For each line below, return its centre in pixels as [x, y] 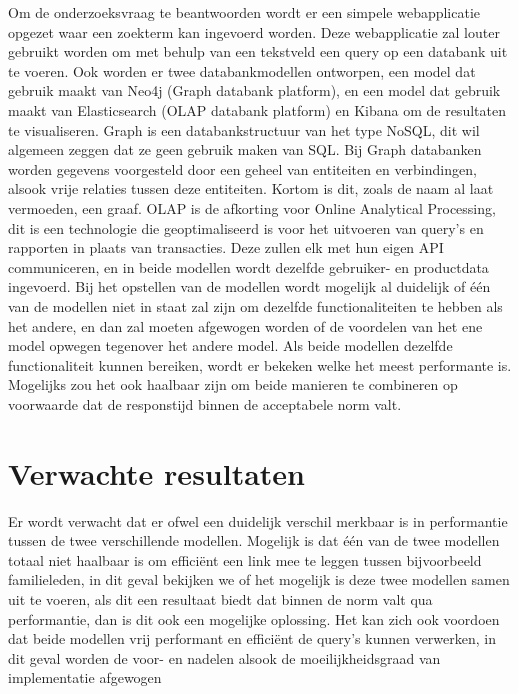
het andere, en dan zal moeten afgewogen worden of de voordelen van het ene [245, 325]
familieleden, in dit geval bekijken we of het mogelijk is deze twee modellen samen [259, 579]
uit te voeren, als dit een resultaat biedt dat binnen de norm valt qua [220, 598]
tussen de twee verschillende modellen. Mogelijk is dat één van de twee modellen [254, 540]
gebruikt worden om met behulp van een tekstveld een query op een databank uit [258, 51]
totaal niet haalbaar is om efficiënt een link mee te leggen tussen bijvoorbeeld [245, 559]
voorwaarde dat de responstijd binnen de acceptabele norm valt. [205, 403]
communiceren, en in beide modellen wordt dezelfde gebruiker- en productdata [248, 266]
